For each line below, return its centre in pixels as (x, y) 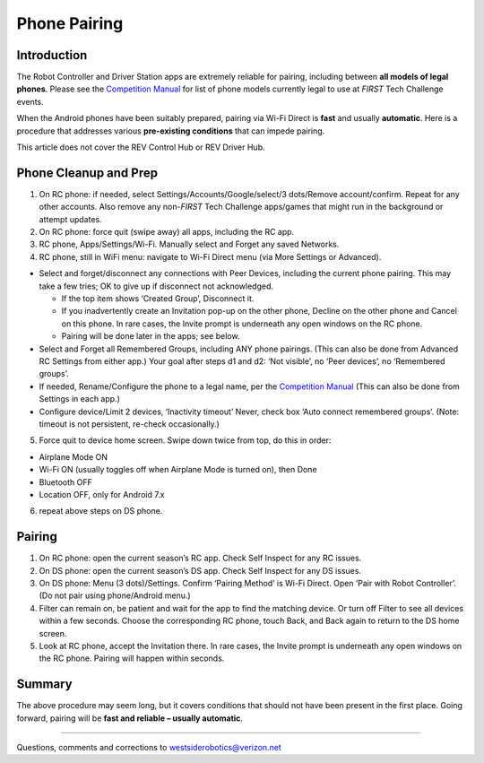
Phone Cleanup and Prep (87, 173)
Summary (44, 685)
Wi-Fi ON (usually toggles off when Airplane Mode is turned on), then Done (178, 470)
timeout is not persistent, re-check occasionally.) (129, 424)
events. (30, 101)
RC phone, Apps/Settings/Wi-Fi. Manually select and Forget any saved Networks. (189, 244)
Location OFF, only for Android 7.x (102, 494)
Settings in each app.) (79, 399)
